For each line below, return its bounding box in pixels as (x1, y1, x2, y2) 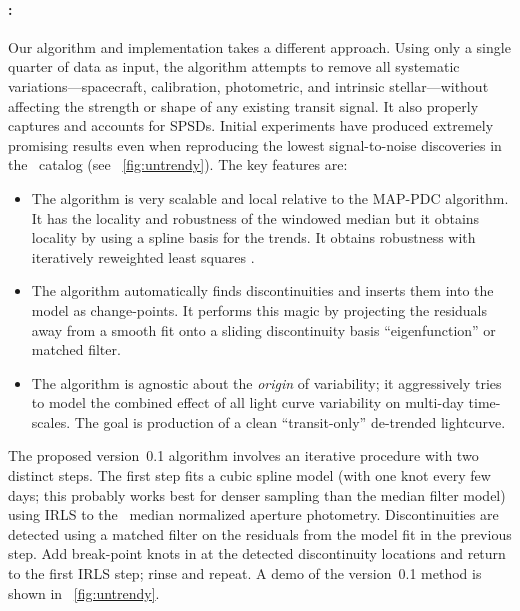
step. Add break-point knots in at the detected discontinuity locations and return (8, 543, 506, 564)
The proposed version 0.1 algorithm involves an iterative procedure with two (8, 445, 479, 466)
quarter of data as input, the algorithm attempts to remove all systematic (8, 56, 460, 77)
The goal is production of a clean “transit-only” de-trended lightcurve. (74, 411, 506, 432)
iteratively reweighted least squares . (31, 246, 255, 267)
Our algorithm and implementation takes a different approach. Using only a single (8, 36, 511, 57)
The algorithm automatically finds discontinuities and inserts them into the (31, 280, 494, 301)
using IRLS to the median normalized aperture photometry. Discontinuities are (8, 504, 499, 525)
